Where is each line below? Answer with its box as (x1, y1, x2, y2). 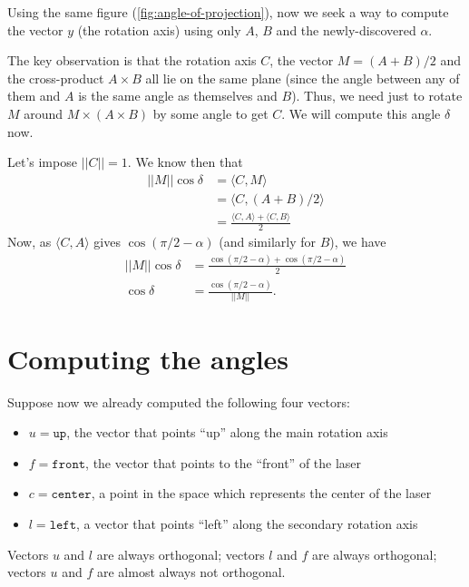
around (24, 103, 64, 122)
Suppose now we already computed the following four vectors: (7, 392, 350, 411)
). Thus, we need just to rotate (291, 86, 463, 105)
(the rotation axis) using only (77, 20, 241, 39)
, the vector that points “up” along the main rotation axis (66, 423, 388, 442)
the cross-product (7, 68, 104, 87)
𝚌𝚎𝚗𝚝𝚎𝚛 (51, 488, 92, 502)
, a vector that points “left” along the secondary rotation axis (76, 514, 418, 533)
